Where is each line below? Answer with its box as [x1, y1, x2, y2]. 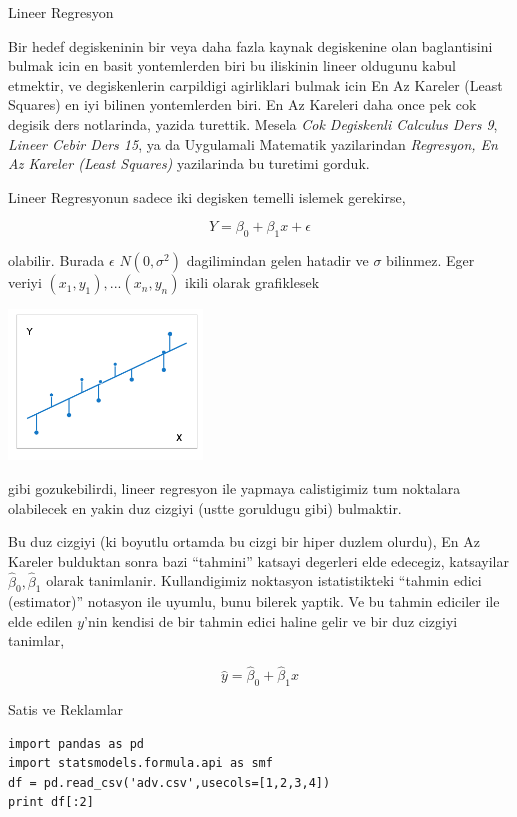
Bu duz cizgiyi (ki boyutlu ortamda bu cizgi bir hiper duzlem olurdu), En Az [8, 531, 480, 552]
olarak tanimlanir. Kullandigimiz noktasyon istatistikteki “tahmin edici [46, 570, 482, 591]
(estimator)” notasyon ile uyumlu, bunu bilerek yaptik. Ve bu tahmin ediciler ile [8, 591, 500, 612]
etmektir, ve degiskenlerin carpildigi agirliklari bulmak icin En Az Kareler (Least [8, 74, 503, 95]
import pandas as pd [8, 736, 145, 751]
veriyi [8, 272, 42, 293]
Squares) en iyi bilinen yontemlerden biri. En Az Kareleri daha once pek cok [8, 94, 477, 115]
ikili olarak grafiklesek [185, 272, 320, 293]
